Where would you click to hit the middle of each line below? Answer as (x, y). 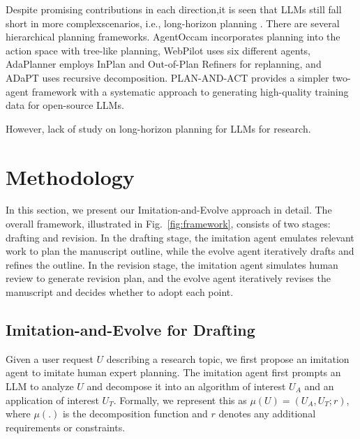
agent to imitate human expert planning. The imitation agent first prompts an (173, 372)
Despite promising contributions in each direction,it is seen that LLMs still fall (174, 9)
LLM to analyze (40, 386)
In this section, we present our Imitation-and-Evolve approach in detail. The (169, 210)
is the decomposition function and (135, 414)
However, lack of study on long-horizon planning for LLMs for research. (158, 128)
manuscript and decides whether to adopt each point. (120, 292)
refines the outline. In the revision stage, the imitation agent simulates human (172, 264)
